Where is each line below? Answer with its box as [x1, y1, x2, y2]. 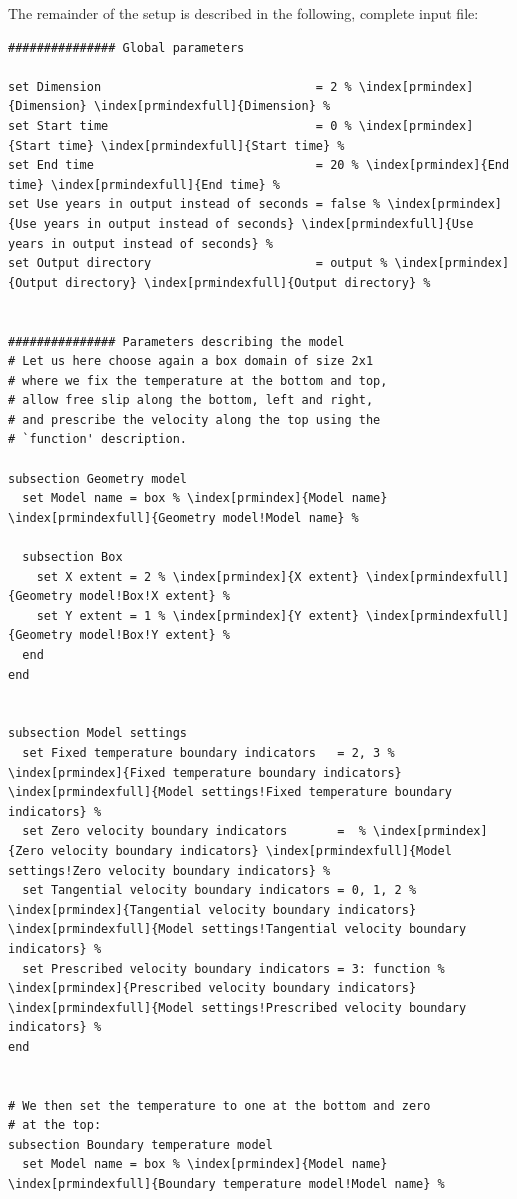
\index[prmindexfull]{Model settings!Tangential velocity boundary [8, 922, 467, 937]
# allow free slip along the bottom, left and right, [8, 393, 374, 408]
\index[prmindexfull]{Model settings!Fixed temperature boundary [8, 785, 452, 800]
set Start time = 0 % [8, 118, 352, 133]
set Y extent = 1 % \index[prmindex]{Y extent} [36, 608, 359, 623]
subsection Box [22, 550, 123, 565]
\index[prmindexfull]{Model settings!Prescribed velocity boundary [8, 1000, 467, 1015]
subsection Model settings [8, 726, 187, 741]
